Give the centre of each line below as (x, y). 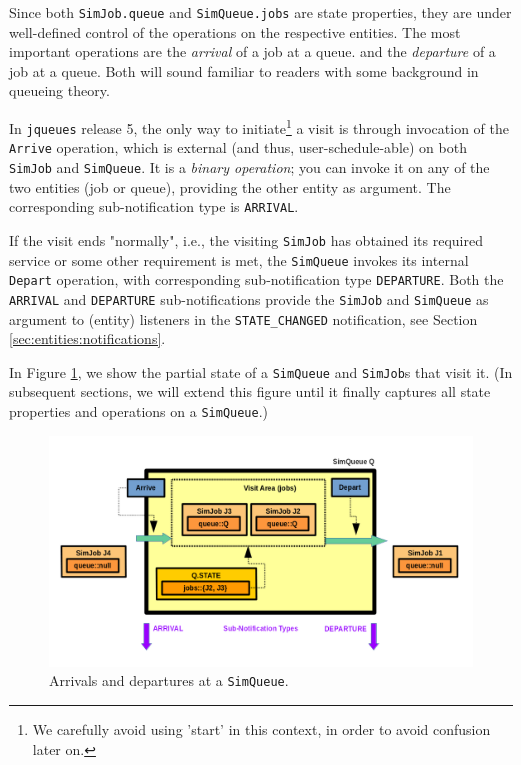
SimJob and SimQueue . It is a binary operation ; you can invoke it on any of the (249, 167)
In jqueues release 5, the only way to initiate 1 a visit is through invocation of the (259, 126)
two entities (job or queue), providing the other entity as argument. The (230, 186)
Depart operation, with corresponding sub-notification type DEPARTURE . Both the (256, 279)
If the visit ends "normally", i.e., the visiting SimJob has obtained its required (246, 239)
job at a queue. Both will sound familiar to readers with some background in (244, 70)
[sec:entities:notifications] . (87, 338)
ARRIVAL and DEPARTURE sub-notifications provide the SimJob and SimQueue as (249, 298)
